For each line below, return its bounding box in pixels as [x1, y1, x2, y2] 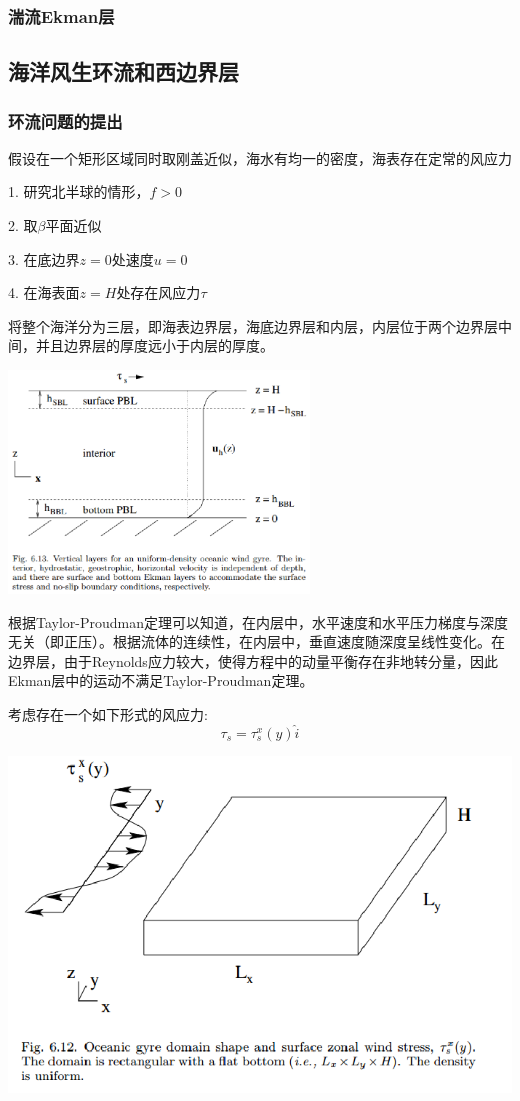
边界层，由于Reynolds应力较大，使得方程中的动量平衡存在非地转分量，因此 [8, 650, 498, 671]
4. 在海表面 [8, 282, 80, 303]
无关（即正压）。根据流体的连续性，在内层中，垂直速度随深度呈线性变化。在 [8, 631, 505, 652]
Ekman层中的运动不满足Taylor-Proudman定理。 [8, 670, 314, 691]
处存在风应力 [116, 282, 201, 303]
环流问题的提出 [8, 108, 123, 133]
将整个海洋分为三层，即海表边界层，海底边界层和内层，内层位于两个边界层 [8, 315, 498, 336]
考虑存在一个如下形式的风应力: [8, 703, 208, 724]
